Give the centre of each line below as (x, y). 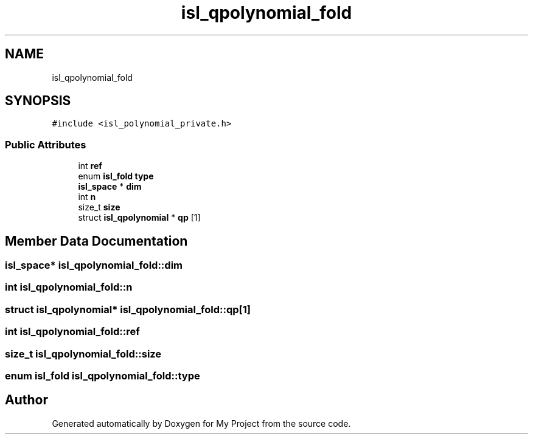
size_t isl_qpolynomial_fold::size (83, 354)
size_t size (99, 207)
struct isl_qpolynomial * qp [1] (139, 218)
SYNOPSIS (38, 101)
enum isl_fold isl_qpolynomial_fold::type (103, 375)
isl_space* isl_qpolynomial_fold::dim (94, 265)
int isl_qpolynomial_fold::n (69, 287)
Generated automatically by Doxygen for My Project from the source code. (201, 423)
